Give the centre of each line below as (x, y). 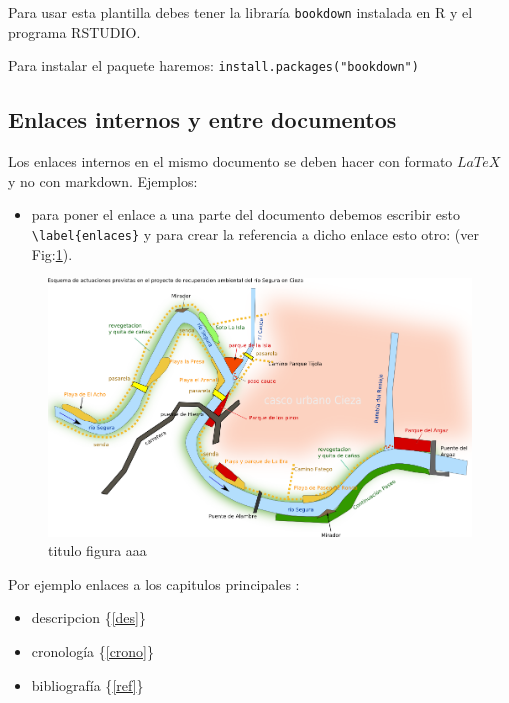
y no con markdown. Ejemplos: (103, 180)
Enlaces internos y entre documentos (202, 119)
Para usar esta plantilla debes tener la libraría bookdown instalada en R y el (240, 12)
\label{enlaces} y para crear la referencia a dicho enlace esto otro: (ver (255, 233)
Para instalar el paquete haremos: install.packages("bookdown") (213, 65)
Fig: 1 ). (52, 253)
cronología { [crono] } (93, 650)
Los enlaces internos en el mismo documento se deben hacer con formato (230, 161)
